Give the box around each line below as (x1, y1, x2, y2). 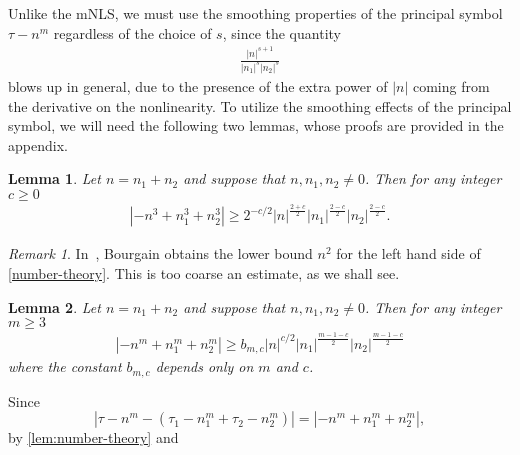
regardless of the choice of (53, 22, 212, 43)
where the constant (8, 356, 122, 377)
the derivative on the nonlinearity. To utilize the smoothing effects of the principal (8, 95, 512, 116)
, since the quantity (222, 22, 341, 43)
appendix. (8, 134, 68, 155)
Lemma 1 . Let (8, 168, 101, 189)
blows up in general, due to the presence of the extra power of (8, 75, 388, 96)
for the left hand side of (336, 243, 481, 264)
